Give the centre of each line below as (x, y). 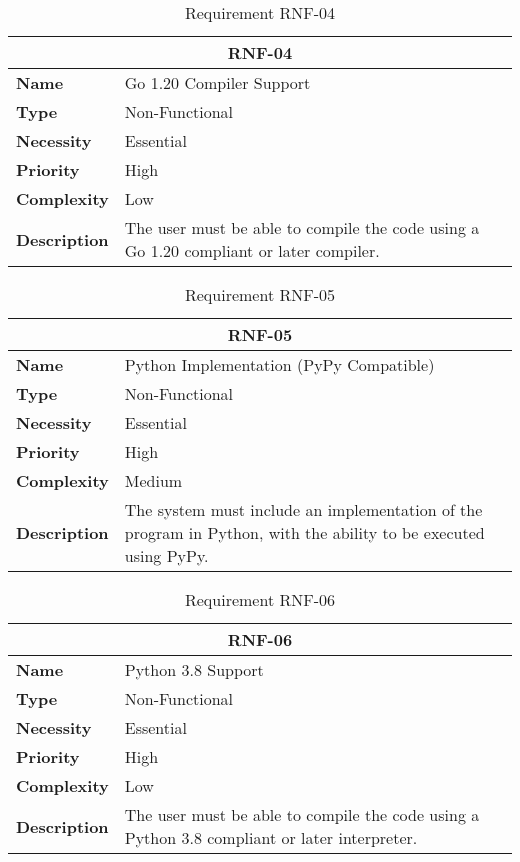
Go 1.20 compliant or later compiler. (252, 250)
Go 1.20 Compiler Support (217, 82)
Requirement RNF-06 (260, 599)
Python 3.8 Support (194, 669)
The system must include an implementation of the (303, 509)
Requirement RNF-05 (260, 294)
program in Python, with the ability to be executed (304, 532)
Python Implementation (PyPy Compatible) (279, 364)
